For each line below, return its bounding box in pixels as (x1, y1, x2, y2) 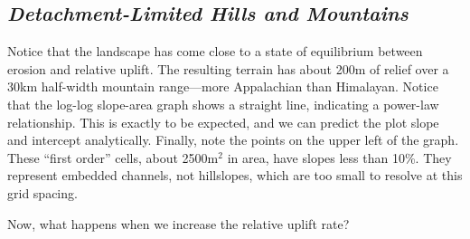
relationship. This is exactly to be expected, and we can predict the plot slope (7, 112, 439, 131)
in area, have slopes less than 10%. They (227, 148, 452, 167)
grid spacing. (7, 183, 78, 202)
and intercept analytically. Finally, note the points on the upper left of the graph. (7, 130, 459, 149)
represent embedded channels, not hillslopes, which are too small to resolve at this (7, 166, 463, 185)
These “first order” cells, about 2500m (7, 148, 219, 167)
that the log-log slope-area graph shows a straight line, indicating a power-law (7, 94, 439, 113)
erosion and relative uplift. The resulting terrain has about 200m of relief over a (7, 59, 449, 78)
